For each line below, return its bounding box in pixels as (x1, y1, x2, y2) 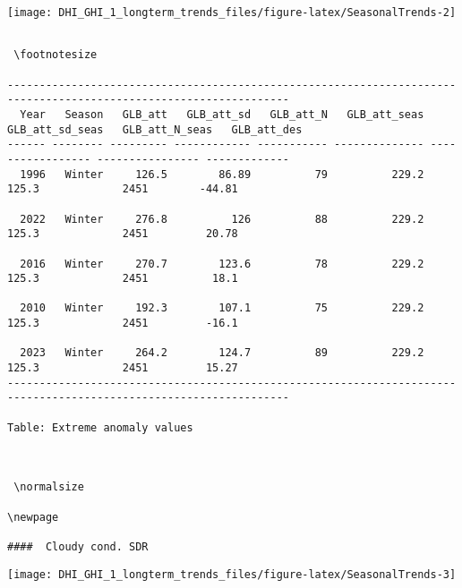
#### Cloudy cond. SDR (7, 540, 149, 553)
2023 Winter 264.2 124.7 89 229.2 (20, 346, 424, 360)
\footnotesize (13, 48, 98, 62)
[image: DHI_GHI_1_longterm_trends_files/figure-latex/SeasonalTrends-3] (7, 567, 457, 581)
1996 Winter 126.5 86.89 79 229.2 (20, 167, 424, 181)
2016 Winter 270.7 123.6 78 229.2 (20, 257, 424, 270)
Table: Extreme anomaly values (7, 421, 193, 434)
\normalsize (13, 481, 84, 494)
